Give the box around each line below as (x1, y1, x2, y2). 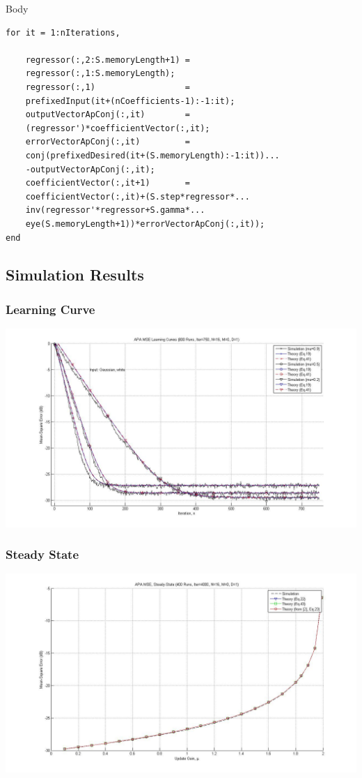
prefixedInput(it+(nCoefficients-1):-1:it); (25, 96, 235, 106)
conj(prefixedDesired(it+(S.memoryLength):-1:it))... (25, 150, 280, 160)
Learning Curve (6, 300, 95, 317)
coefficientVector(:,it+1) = (25, 178, 190, 188)
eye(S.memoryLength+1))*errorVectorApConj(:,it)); (25, 218, 265, 229)
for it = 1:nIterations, (6, 27, 120, 38)
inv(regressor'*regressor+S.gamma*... (25, 205, 205, 216)
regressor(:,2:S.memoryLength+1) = (25, 54, 190, 65)
